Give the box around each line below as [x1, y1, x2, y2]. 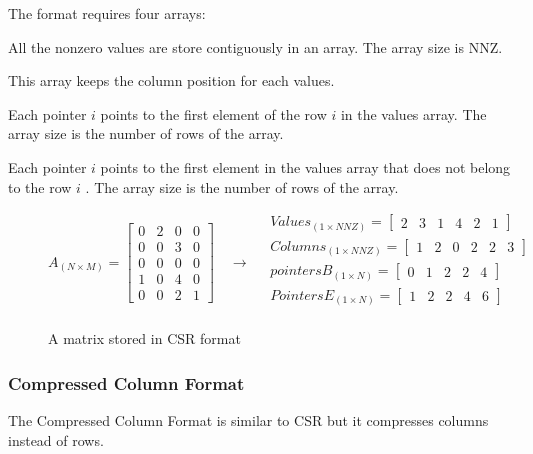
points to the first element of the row [100, 103, 327, 124]
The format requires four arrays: [8, 3, 206, 23]
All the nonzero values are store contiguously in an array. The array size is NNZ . [8, 36, 503, 57]
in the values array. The [340, 103, 487, 124]
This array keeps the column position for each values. [8, 70, 335, 91]
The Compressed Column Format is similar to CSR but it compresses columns [8, 410, 489, 431]
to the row [8, 176, 72, 197]
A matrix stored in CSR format [48, 328, 241, 349]
